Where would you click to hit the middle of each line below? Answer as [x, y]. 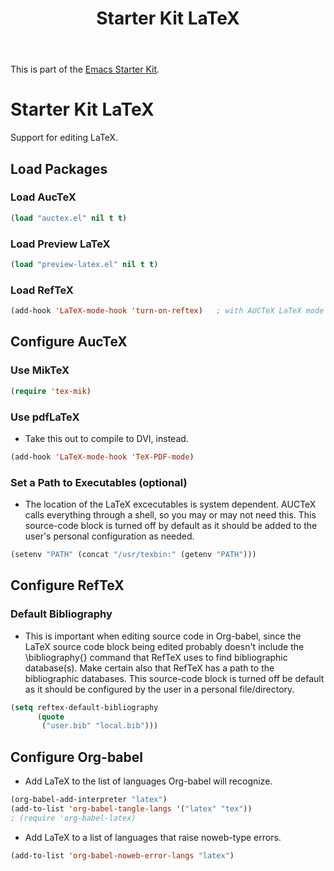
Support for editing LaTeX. [64, 138]
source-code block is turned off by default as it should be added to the [171, 526]
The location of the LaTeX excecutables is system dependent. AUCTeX [170, 504]
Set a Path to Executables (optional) [99, 482]
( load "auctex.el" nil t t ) [69, 218]
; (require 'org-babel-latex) [73, 818]
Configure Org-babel [76, 757]
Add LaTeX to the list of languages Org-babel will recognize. [148, 781]
